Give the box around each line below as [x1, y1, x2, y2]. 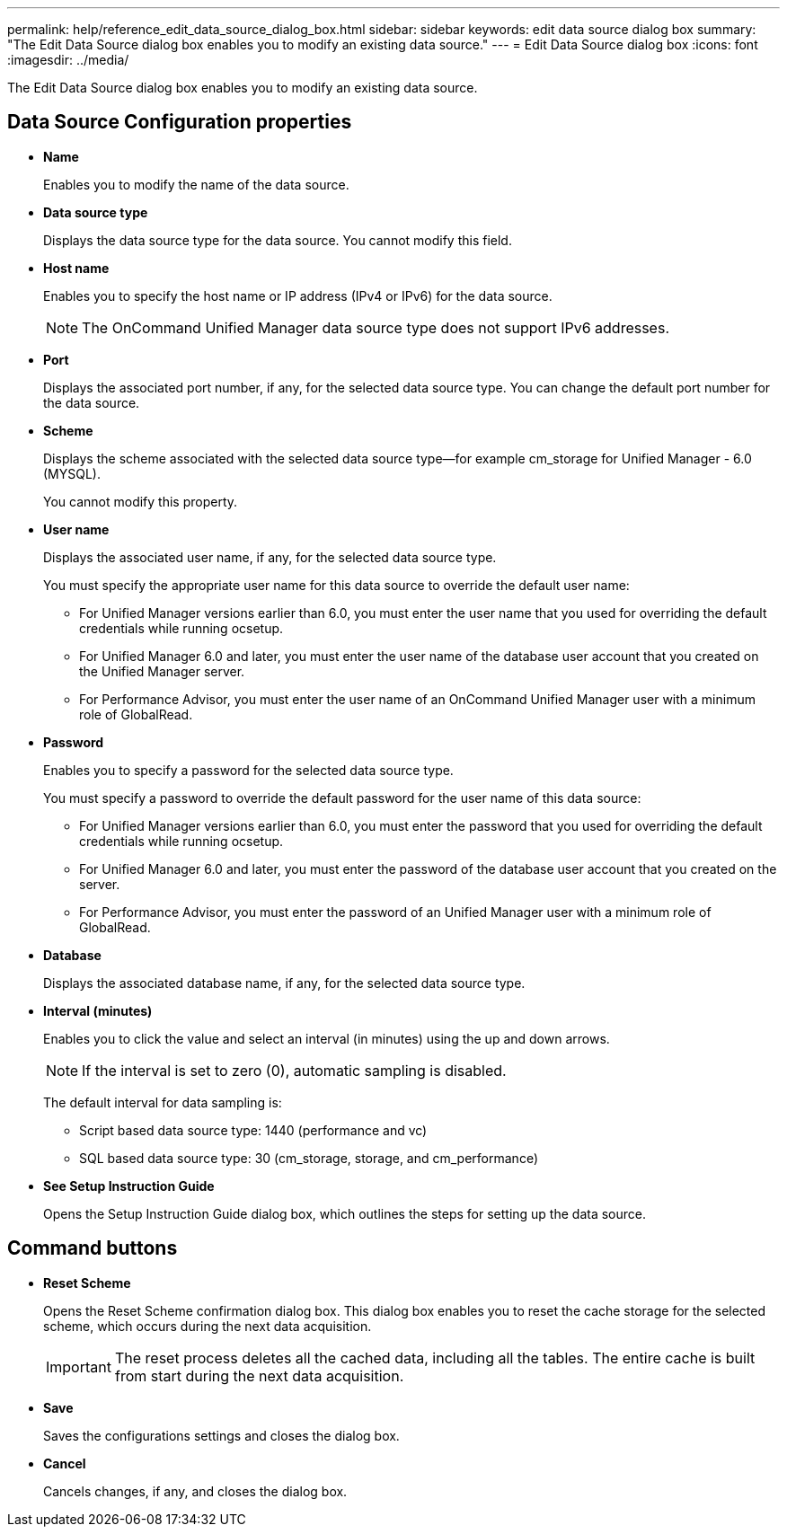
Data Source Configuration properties [7, 110, 352, 134]
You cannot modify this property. [43, 493, 238, 509]
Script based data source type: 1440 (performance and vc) [79, 1122, 428, 1138]
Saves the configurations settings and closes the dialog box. [43, 1427, 400, 1443]
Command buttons [7, 1237, 178, 1260]
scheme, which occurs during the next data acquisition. [43, 1318, 372, 1334]
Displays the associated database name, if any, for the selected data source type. [43, 974, 526, 991]
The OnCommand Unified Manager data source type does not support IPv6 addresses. [82, 318, 669, 337]
